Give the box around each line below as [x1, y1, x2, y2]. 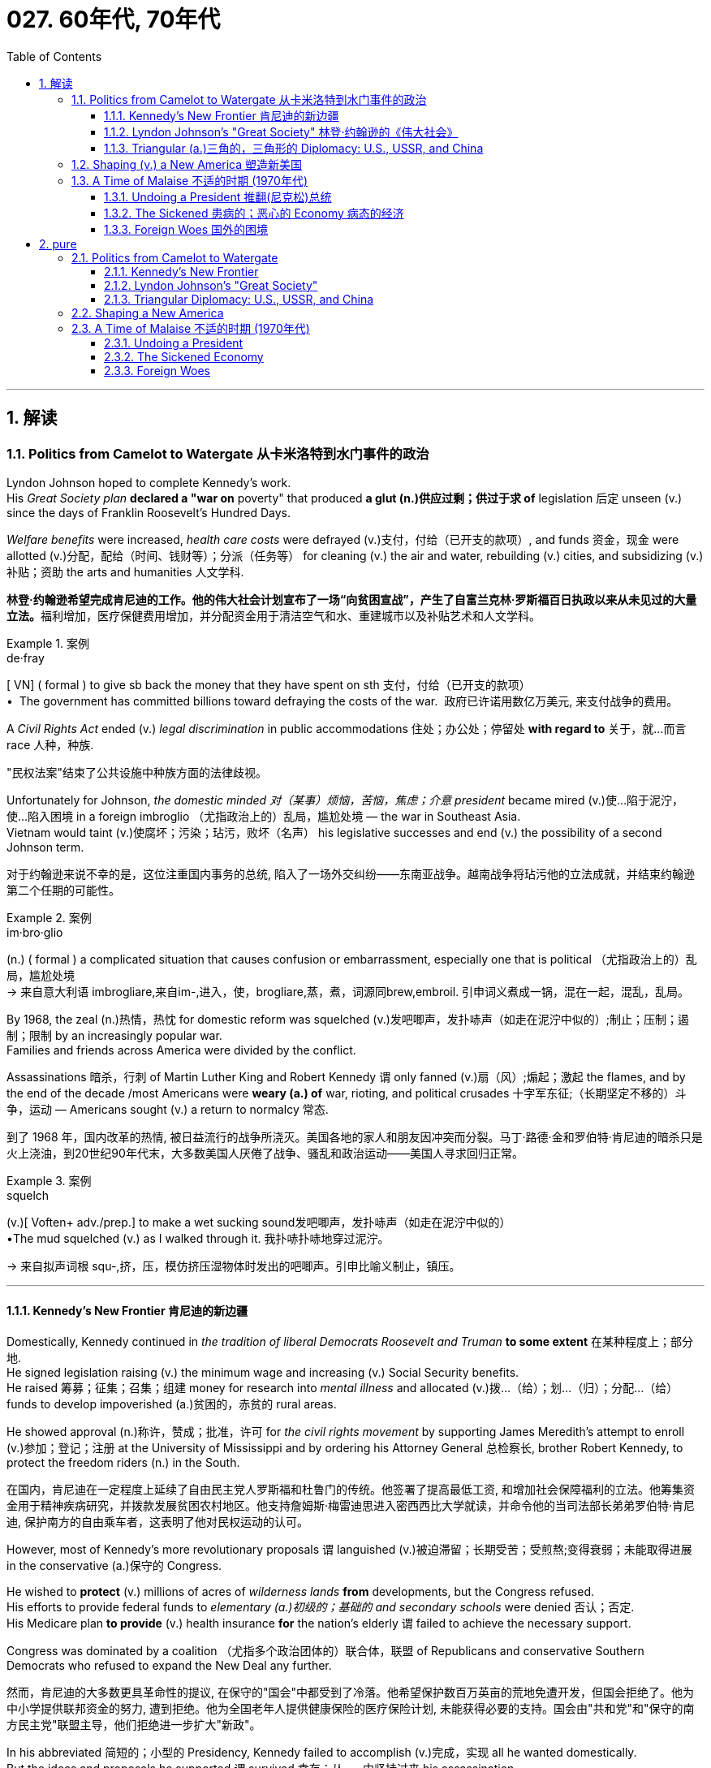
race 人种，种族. [6, 737, 94, 752]
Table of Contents [6, 49, 102, 63]
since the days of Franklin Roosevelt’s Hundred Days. [6, 505, 291, 520]
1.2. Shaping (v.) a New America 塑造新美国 [71, 157, 303, 171]
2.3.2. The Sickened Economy [104, 349, 264, 364]
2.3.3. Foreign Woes [104, 363, 211, 377]
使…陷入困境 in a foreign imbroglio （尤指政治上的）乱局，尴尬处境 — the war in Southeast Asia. [6, 809, 521, 823]
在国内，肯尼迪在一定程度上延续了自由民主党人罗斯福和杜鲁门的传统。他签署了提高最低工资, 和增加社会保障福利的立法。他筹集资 [6, 1482, 695, 1497]
